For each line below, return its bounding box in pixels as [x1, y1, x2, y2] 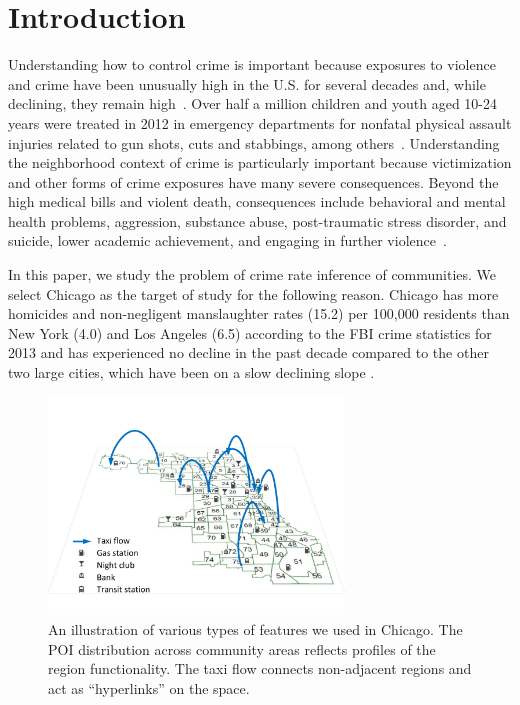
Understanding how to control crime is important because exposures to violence [8, 54, 496, 75]
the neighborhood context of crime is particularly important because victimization [8, 152, 512, 173]
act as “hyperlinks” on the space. [48, 677, 250, 698]
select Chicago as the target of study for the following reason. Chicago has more [8, 283, 499, 304]
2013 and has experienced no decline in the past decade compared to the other [8, 342, 489, 363]
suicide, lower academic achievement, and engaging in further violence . [8, 230, 447, 251]
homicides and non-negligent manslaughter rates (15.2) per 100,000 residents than [8, 303, 510, 324]
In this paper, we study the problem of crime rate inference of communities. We [8, 264, 497, 285]
